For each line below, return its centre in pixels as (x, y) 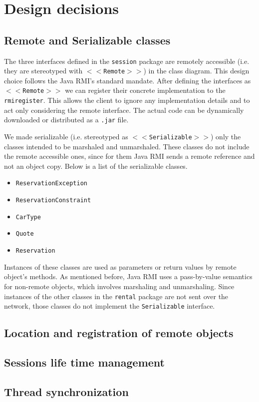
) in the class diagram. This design (196, 71)
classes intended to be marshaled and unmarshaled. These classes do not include (127, 146)
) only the (226, 137)
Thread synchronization (66, 391)
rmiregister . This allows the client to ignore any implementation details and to (127, 100)
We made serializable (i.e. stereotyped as (66, 137)
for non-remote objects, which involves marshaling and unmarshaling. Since (119, 286)
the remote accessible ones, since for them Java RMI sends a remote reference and (129, 156)
